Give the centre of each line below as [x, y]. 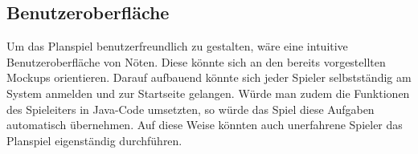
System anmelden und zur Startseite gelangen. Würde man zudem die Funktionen [208, 93]
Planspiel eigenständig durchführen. [94, 140]
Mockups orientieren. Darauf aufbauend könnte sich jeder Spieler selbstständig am [209, 77]
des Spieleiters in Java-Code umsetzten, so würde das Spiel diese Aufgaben [191, 109]
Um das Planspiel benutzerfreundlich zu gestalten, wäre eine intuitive [177, 46]
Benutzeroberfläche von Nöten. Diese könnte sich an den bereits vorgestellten [196, 61]
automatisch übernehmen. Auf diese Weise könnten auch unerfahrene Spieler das [205, 125]
